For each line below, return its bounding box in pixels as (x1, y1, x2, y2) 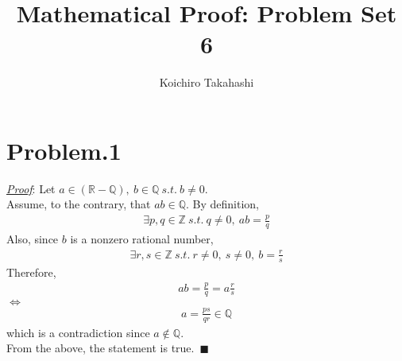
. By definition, (185, 196, 259, 212)
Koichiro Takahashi (159, 74, 254, 91)
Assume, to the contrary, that (6, 196, 151, 212)
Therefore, (6, 263, 56, 280)
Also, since (6, 231, 59, 247)
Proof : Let (6, 180, 56, 196)
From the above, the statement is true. (6, 340, 195, 356)
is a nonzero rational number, (70, 231, 214, 247)
